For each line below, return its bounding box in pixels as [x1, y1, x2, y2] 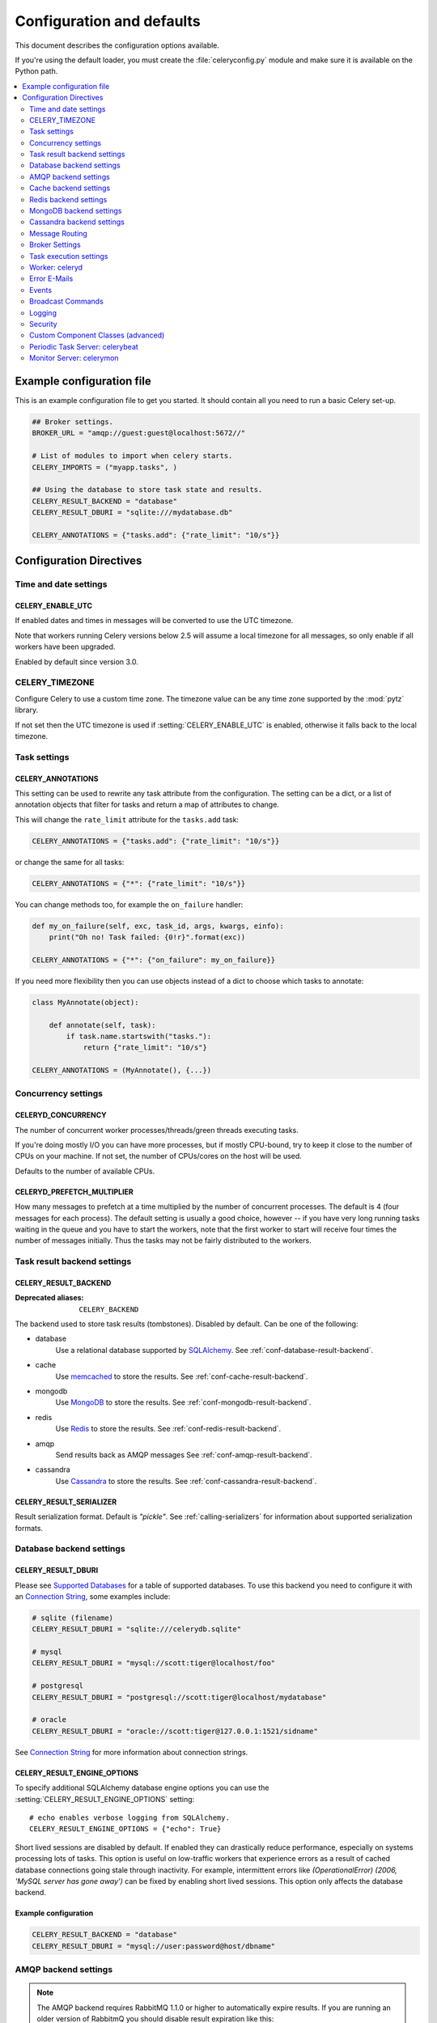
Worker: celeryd [29, 262, 83, 272]
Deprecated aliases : [15, 1293, 84, 1303]
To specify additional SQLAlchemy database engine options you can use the [15, 1783, 269, 1792]
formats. [15, 1523, 44, 1533]
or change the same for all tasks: [15, 857, 125, 867]
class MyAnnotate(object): [32, 998, 139, 1007]
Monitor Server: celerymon [29, 353, 119, 363]
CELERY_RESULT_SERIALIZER [15, 1497, 117, 1507]
